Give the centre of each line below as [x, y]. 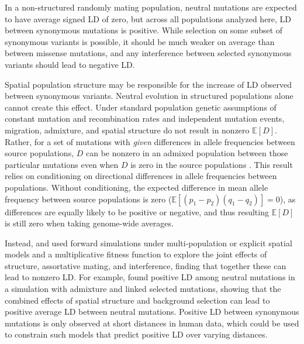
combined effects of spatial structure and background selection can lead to [137, 300]
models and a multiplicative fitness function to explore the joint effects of [136, 254]
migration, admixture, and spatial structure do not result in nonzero [127, 130]
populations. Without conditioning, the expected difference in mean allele [137, 187]
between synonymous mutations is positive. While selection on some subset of [144, 30]
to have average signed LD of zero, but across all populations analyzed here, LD [148, 18]
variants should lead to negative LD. [70, 64]
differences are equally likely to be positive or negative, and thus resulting [137, 211]
